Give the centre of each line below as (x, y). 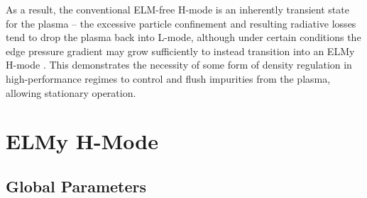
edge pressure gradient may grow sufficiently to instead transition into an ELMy (180, 51)
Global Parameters (76, 186)
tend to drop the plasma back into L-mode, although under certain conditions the (183, 37)
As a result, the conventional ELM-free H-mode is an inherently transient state (177, 9)
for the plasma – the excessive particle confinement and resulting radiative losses (181, 23)
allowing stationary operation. (71, 92)
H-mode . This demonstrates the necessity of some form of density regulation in (179, 65)
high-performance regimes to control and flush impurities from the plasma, (168, 78)
